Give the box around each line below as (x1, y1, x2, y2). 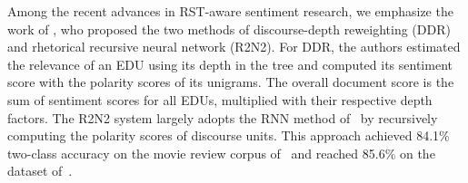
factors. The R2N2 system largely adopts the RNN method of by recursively (7, 108, 438, 127)
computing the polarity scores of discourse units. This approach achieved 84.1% (7, 126, 450, 145)
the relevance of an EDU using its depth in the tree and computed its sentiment (7, 54, 453, 73)
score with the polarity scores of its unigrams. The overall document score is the (7, 72, 454, 91)
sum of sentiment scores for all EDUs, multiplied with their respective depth (7, 90, 433, 109)
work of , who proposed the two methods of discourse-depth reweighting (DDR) (7, 19, 451, 38)
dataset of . (7, 161, 73, 180)
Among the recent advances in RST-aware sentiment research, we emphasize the (7, 2, 453, 20)
